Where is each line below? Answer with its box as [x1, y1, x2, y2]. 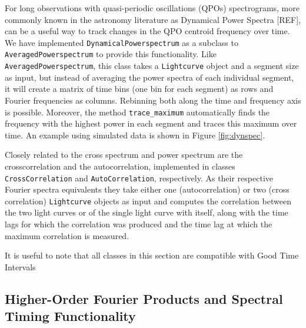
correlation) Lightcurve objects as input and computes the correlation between [5, 194, 291, 207]
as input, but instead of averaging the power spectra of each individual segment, [5, 71, 294, 83]
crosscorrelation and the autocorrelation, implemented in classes [5, 160, 235, 172]
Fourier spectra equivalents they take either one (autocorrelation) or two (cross [5, 183, 290, 196]
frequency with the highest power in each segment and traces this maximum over [5, 117, 297, 130]
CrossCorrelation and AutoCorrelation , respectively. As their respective [5, 171, 274, 184]
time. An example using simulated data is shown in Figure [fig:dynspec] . [5, 128, 265, 141]
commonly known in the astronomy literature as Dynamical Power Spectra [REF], [5, 13, 301, 25]
